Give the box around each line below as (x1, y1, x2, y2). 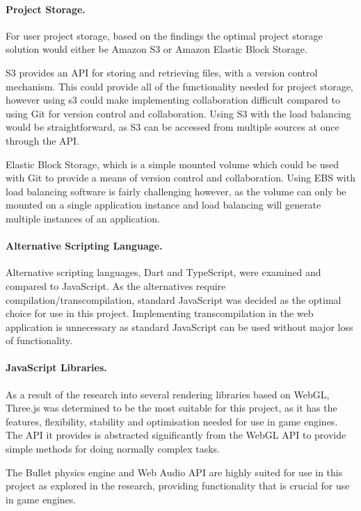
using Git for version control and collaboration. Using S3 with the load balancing (6, 106, 351, 120)
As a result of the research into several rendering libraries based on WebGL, (6, 387, 330, 401)
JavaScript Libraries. (6, 360, 107, 375)
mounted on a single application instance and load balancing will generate (6, 197, 321, 212)
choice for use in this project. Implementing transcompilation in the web (6, 306, 314, 321)
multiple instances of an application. (6, 211, 160, 225)
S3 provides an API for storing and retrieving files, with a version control (6, 65, 318, 79)
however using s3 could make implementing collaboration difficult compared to (6, 92, 340, 107)
